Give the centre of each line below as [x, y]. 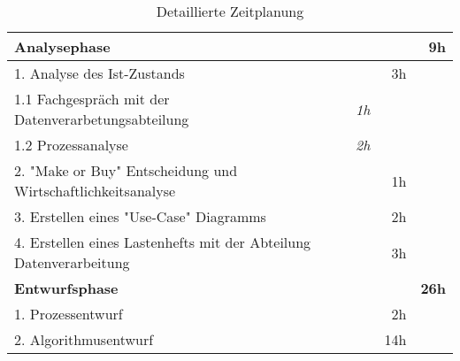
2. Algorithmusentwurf [84, 339]
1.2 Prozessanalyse [71, 145]
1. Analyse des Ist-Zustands [100, 73]
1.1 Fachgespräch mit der [92, 99]
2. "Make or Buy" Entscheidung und [126, 170]
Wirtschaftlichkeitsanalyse [95, 191]
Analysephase [62, 46]
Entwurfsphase [66, 288]
